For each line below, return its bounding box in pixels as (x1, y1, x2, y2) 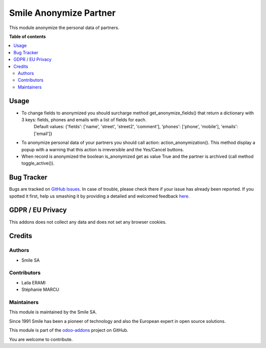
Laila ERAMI (21, 279, 46, 285)
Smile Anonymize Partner (9, 7, 116, 18)
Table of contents (9, 34, 46, 39)
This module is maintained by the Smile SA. (9, 309, 97, 315)
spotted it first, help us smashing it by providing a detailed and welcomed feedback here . (9, 193, 190, 199)
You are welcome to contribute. (9, 336, 73, 342)
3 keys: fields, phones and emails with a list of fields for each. (21, 116, 147, 123)
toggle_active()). (21, 160, 55, 166)
